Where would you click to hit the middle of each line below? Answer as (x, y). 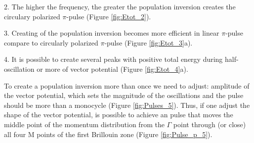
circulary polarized (32, 16)
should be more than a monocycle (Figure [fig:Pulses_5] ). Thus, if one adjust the (127, 105)
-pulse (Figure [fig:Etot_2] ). (109, 16)
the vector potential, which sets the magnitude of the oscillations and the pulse (124, 95)
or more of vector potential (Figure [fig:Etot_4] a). (112, 69)
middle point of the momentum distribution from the (84, 124)
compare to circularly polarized (51, 42)
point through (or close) (210, 124)
